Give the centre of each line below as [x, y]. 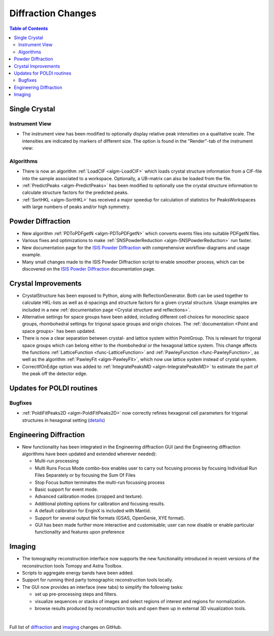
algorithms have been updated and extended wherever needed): [89, 454]
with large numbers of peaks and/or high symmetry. [76, 207]
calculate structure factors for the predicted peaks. [75, 192]
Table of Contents [29, 28]
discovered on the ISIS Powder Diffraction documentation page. [89, 269]
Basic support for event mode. [66, 489]
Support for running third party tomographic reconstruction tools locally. [98, 580]
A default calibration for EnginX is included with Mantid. [93, 511]
